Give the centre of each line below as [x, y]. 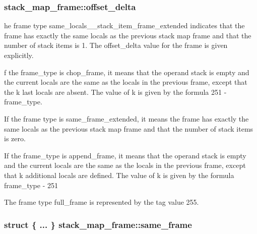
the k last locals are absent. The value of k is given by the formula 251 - [115, 92]
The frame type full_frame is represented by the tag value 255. [102, 202]
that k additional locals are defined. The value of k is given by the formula [119, 175]
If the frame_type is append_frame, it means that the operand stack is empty [125, 155]
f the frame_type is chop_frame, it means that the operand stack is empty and [127, 72]
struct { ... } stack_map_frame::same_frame [98, 224]
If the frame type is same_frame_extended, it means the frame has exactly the [126, 118]
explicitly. [19, 55]
